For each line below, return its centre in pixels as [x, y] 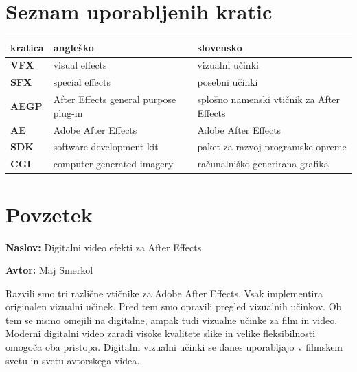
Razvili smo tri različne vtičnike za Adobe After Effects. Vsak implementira [164, 293]
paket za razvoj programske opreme [272, 147]
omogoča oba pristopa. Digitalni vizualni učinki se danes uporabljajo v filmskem [174, 347]
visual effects [80, 65]
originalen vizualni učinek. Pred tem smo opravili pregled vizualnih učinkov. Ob [174, 306]
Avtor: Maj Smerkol [49, 270]
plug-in [68, 112]
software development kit [106, 147]
